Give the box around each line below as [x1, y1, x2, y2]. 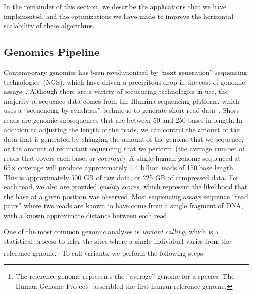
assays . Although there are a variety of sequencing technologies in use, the [4, 86, 228, 96]
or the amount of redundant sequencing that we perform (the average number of [4, 143, 245, 153]
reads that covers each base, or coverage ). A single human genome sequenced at [4, 153, 241, 163]
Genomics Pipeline [4, 44, 100, 59]
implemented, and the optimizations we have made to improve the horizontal [4, 11, 234, 21]
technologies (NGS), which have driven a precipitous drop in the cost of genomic [4, 76, 245, 87]
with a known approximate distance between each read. [4, 210, 169, 220]
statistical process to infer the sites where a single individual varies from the [4, 236, 231, 246]
